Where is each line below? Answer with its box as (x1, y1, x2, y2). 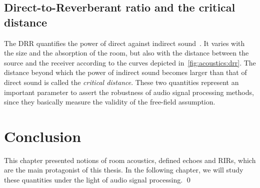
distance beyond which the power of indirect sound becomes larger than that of (4, 67, 247, 77)
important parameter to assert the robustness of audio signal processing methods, (4, 86, 254, 97)
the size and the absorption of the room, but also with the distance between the (4, 47, 249, 58)
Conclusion (4, 125, 81, 146)
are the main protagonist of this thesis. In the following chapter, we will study (4, 164, 243, 175)
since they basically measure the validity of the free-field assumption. (4, 96, 215, 107)
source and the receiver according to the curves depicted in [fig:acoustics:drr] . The (4, 57, 256, 67)
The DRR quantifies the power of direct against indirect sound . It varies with (4, 37, 245, 48)
